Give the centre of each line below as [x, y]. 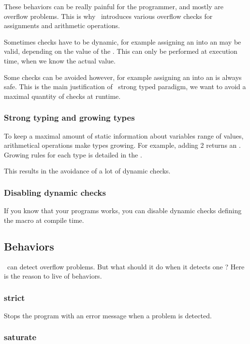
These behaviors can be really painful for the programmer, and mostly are [114, 6]
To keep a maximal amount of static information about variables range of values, [124, 135]
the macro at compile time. [44, 220]
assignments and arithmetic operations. [62, 25]
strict [15, 297]
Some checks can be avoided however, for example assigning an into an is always [123, 77]
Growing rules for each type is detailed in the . [73, 154]
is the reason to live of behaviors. [53, 276]
